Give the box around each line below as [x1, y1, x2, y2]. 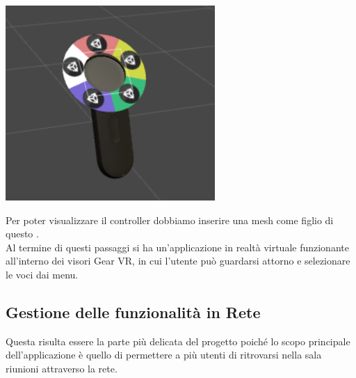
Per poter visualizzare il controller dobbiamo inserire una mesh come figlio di [6, 212, 334, 227]
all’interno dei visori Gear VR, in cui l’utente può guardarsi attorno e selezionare [6, 253, 350, 268]
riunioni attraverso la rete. [6, 361, 118, 375]
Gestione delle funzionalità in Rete [6, 301, 261, 322]
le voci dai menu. [6, 267, 79, 281]
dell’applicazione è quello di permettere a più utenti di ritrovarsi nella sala [6, 347, 322, 362]
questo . [6, 226, 39, 241]
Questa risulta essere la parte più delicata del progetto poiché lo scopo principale [6, 333, 350, 348]
